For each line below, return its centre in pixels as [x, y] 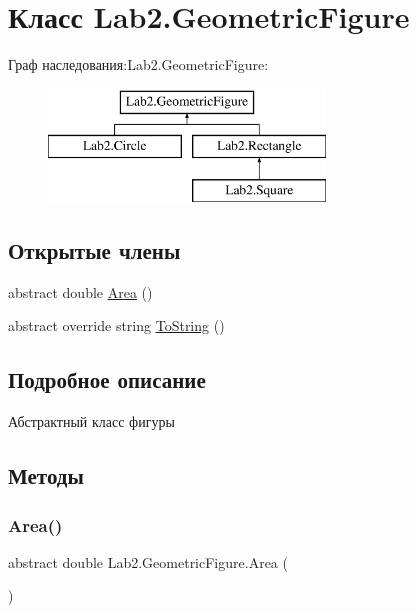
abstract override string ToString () [116, 325]
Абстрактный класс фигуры [91, 421]
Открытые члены [94, 250]
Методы [46, 475]
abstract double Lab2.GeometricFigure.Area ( [148, 561]
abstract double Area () [80, 291]
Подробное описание [107, 379]
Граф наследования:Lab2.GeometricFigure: [138, 64]
